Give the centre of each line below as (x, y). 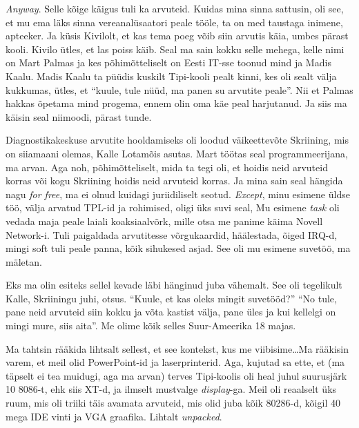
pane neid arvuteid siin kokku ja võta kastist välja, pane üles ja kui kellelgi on (171, 312)
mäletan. (24, 261)
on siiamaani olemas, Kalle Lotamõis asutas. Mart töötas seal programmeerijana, (177, 153)
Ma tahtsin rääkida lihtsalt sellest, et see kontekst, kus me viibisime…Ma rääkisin (177, 348)
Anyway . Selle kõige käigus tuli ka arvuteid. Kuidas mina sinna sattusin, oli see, (175, 8)
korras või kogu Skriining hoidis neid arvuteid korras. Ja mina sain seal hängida (174, 181)
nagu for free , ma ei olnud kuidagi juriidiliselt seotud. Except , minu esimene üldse (178, 194)
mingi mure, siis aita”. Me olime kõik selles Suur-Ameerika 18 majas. (151, 325)
